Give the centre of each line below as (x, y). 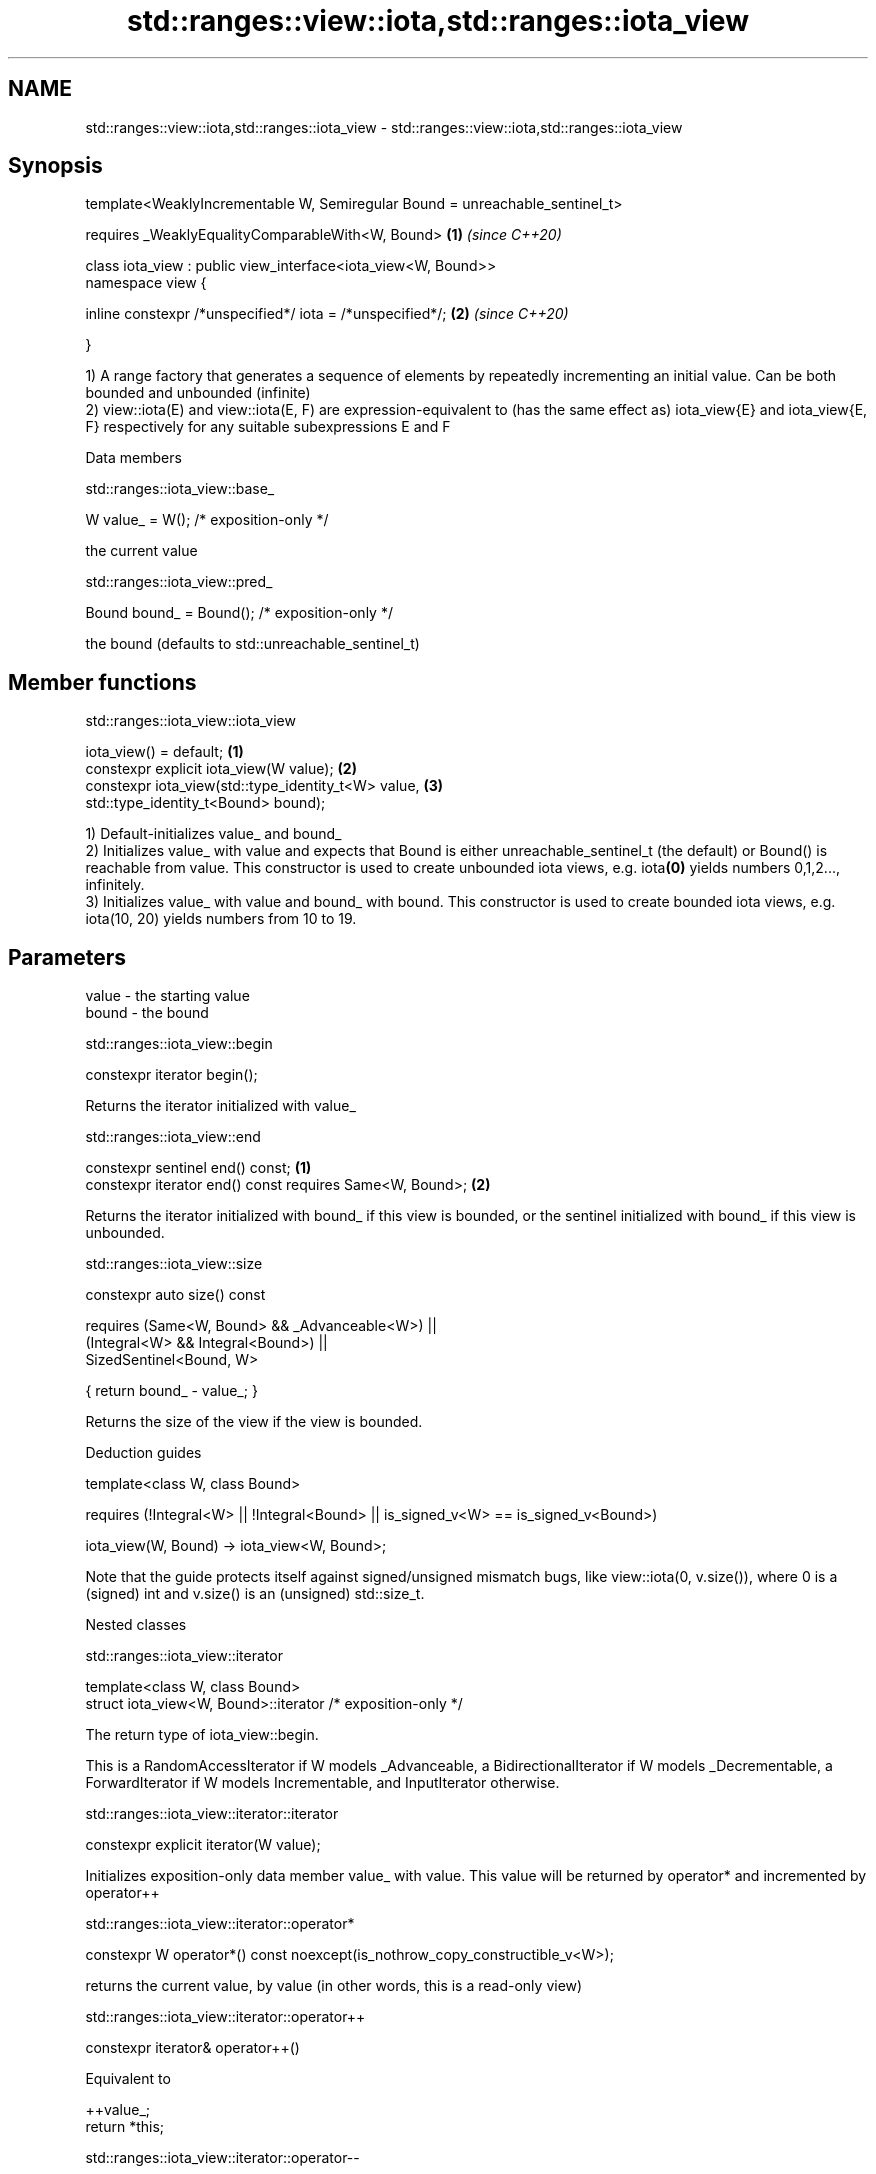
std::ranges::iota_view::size (174, 1264)
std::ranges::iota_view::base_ (180, 489)
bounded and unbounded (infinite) (198, 393)
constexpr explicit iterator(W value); (203, 1845)
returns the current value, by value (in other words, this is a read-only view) (334, 1986)
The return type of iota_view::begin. (202, 1735)
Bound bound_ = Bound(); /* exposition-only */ (239, 613)
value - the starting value (167, 996)
